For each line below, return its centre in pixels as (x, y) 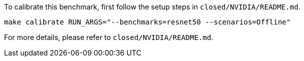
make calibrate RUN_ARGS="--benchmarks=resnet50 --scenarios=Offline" (147, 22)
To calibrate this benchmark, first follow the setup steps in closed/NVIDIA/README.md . (152, 7)
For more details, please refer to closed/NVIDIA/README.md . (109, 37)
